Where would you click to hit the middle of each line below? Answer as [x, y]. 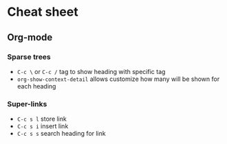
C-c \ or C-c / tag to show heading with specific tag [91, 71]
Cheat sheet [43, 12]
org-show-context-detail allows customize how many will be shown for [118, 79]
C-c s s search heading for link [61, 134]
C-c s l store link [42, 119]
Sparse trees [29, 57]
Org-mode [30, 37]
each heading [36, 86]
